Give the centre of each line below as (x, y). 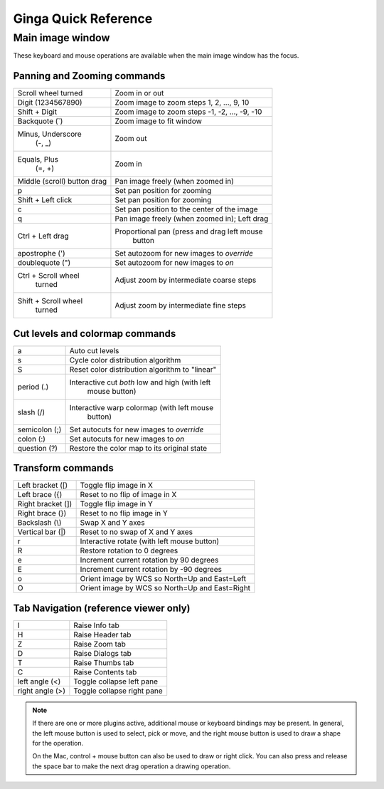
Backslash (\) (39, 523)
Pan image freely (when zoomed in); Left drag (192, 219)
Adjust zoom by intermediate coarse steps (186, 280)
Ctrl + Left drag (43, 236)
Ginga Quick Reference (83, 19)
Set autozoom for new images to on (174, 263)
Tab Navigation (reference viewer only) (102, 608)
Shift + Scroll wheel (50, 301)
